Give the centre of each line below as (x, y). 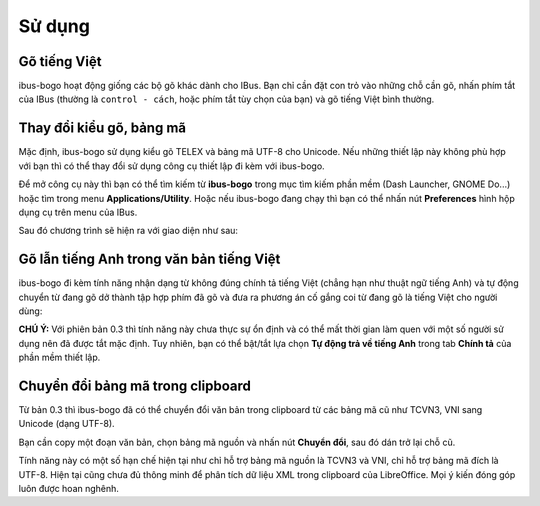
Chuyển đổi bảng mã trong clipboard (135, 385)
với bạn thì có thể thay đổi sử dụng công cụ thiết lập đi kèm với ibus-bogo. (171, 166)
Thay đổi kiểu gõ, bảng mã (102, 128)
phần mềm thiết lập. (59, 357)
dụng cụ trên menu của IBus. (78, 212)
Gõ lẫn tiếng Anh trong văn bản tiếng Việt (149, 259)
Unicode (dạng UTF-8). (66, 424)
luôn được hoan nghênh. (69, 489)
